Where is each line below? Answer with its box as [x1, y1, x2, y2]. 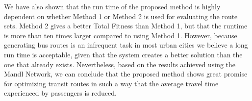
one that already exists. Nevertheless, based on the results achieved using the [4, 59, 236, 69]
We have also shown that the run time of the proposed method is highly [4, 1, 221, 11]
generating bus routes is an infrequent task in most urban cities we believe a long [4, 40, 248, 50]
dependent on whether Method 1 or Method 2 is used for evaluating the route [4, 11, 238, 21]
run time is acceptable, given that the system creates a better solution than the [4, 49, 243, 59]
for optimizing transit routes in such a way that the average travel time [4, 78, 219, 88]
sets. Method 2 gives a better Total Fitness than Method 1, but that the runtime [4, 21, 248, 31]
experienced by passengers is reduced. [4, 88, 117, 98]
